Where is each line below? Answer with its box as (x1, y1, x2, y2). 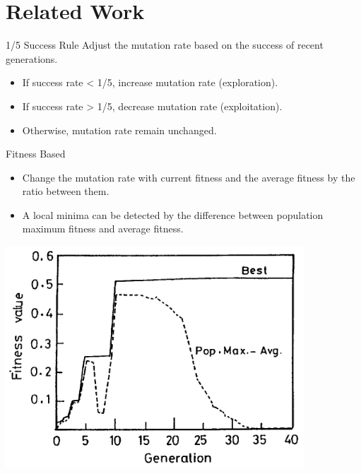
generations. (6, 51, 58, 66)
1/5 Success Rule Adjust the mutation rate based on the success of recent (6, 37, 324, 52)
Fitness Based (6, 146, 66, 161)
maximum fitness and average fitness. (22, 221, 184, 236)
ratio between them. (22, 184, 110, 199)
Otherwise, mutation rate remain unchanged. (22, 122, 217, 137)
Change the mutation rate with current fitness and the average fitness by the (22, 170, 355, 184)
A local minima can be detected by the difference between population (22, 207, 324, 222)
